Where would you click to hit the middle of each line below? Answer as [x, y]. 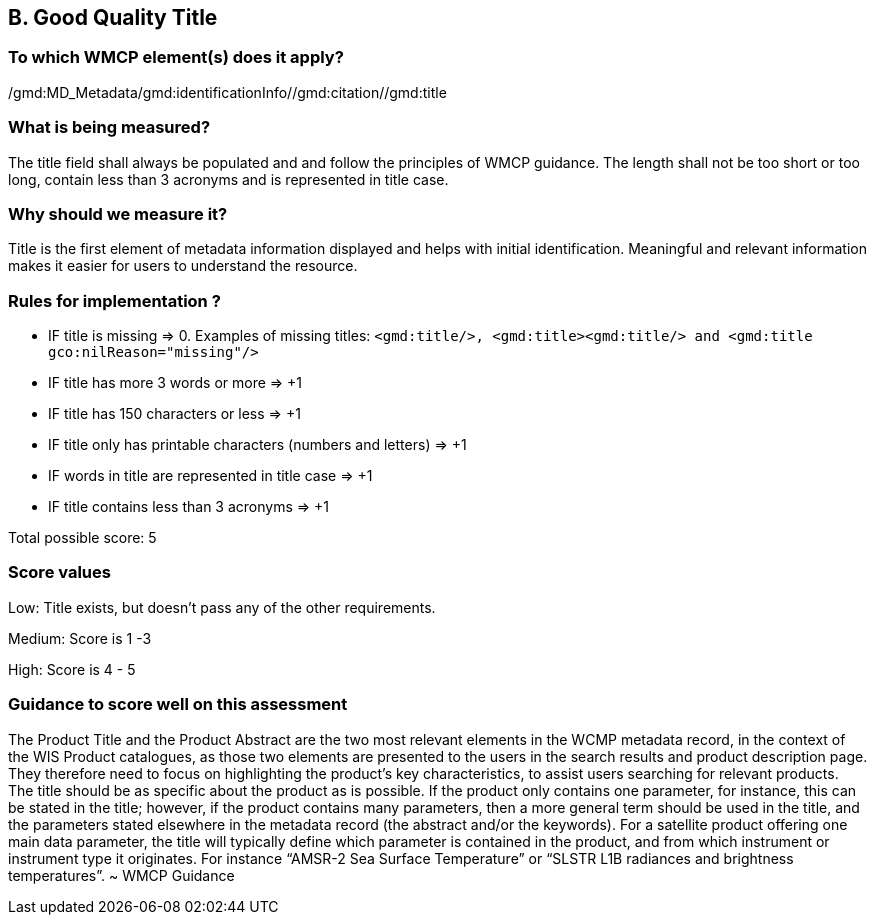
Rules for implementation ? [114, 300]
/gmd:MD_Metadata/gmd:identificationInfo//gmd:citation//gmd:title [227, 92]
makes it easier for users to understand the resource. [183, 266]
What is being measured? [109, 127]
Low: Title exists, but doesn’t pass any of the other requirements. [222, 607]
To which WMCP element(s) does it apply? [176, 57]
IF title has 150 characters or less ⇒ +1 [174, 414]
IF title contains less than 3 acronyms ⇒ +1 [189, 507]
